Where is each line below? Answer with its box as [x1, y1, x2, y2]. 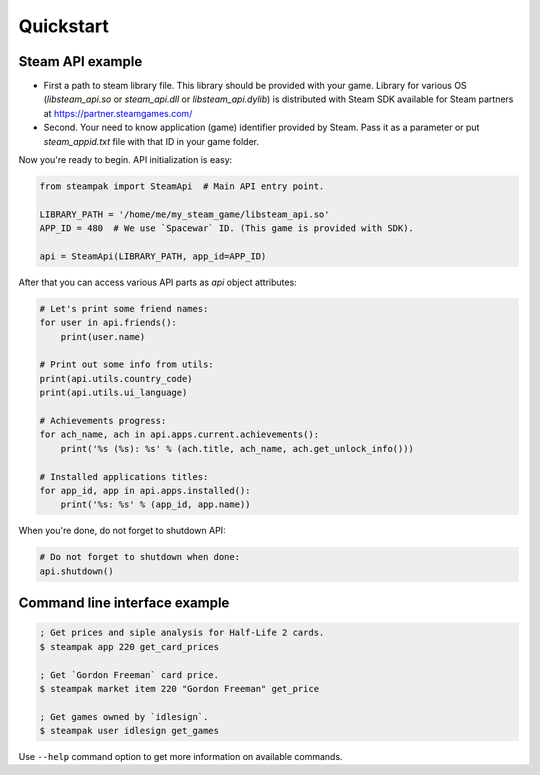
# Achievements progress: [39, 415, 167, 427]
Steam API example [18, 53, 143, 70]
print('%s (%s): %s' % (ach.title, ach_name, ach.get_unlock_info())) [60, 443, 415, 454]
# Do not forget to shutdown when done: [39, 551, 240, 563]
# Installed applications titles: [39, 471, 209, 482]
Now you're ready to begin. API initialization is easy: [18, 154, 233, 166]
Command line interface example [18, 595, 230, 612]
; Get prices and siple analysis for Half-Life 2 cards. [39, 627, 325, 639]
